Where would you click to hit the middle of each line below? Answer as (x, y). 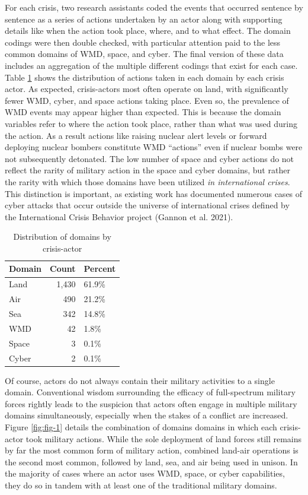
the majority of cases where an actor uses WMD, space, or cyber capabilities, (145, 473)
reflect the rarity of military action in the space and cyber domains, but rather (147, 170)
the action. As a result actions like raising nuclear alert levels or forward (136, 135)
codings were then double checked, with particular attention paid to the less (143, 42)
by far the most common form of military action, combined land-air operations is (152, 450)
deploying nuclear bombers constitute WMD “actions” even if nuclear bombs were (154, 147)
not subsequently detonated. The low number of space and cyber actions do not (150, 158)
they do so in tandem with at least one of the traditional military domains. (141, 485)
